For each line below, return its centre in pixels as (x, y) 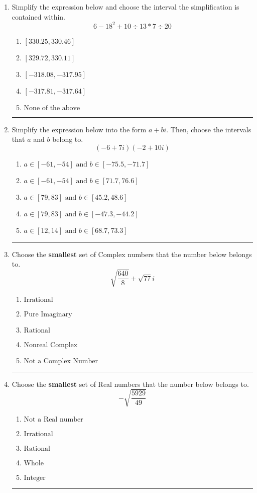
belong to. (68, 139)
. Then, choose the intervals (209, 129)
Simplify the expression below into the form (79, 129)
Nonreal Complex (51, 345)
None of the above (52, 108)
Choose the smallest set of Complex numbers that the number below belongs (132, 254)
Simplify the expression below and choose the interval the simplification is (125, 7)
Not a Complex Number (61, 361)
